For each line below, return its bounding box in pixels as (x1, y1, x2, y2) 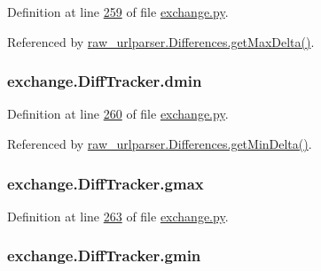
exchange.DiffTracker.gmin (7, 244, 201, 267)
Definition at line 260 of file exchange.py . (7, 105, 229, 123)
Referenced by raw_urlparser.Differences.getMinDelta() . (7, 135, 312, 152)
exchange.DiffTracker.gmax (7, 172, 204, 194)
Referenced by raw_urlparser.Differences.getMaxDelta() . (7, 32, 315, 50)
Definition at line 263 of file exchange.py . (7, 206, 229, 225)
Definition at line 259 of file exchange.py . (7, 3, 229, 20)
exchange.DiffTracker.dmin (7, 70, 202, 92)
